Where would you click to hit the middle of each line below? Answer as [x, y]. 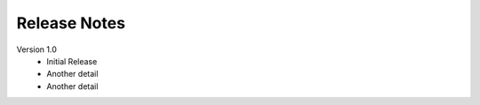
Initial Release [72, 61]
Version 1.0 [36, 49]
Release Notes [71, 23]
